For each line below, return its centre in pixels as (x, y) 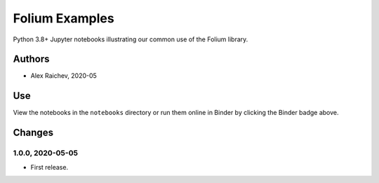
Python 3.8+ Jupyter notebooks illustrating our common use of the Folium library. (131, 39)
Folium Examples (64, 18)
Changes (33, 133)
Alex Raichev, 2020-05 (64, 76)
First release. (49, 167)
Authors (31, 59)
